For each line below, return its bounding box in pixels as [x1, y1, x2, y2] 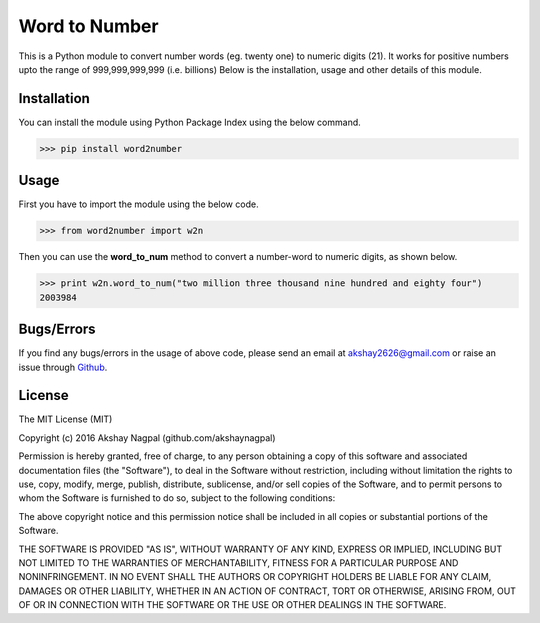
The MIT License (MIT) [18, 413, 113, 425]
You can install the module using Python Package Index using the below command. [18, 116, 362, 128]
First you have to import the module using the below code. [18, 198, 259, 210]
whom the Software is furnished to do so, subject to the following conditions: [18, 492, 336, 504]
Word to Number [18, 15, 159, 37]
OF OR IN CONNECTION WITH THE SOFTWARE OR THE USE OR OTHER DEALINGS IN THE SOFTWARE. [18, 599, 447, 611]
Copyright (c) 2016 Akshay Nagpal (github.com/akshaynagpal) [18, 431, 276, 444]
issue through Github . [18, 361, 108, 373]
